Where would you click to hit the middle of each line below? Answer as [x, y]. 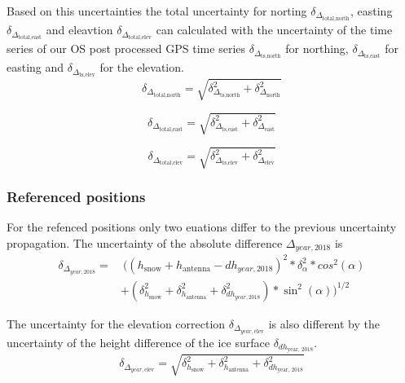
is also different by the [324, 323]
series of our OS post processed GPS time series [126, 48]
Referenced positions [76, 196]
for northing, [317, 48]
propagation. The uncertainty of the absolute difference [145, 242]
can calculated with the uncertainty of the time [274, 30]
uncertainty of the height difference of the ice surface [138, 342]
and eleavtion [79, 30]
